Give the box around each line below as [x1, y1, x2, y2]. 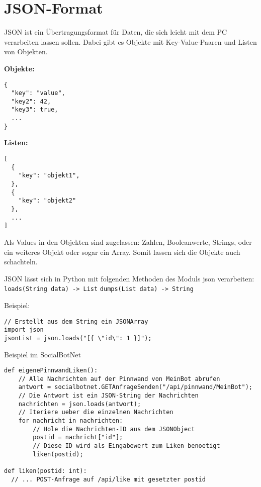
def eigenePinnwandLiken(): [4, 367, 98, 374]
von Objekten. [4, 46, 48, 57]
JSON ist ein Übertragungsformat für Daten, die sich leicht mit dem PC [4, 27, 227, 37]
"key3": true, [11, 106, 58, 114]
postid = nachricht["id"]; [33, 434, 123, 441]
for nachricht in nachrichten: [18, 417, 123, 425]
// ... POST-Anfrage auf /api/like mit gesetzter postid [11, 475, 206, 483]
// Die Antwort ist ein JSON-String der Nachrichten [18, 392, 199, 400]
